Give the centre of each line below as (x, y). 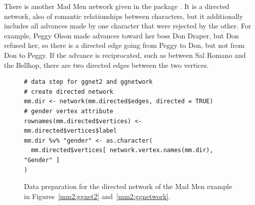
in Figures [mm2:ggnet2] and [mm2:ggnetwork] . (97, 196)
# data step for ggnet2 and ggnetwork (88, 82)
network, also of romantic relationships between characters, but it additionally (124, 16)
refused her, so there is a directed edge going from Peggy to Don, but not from (125, 45)
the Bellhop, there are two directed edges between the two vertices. (107, 65)
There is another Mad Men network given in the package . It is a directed (117, 6)
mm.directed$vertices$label (71, 131)
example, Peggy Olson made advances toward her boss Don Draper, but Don (122, 35)
